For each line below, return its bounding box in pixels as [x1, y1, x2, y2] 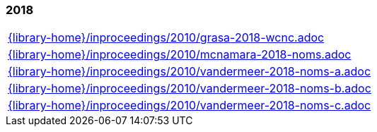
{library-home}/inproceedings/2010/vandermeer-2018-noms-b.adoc [8, 81, 371, 96]
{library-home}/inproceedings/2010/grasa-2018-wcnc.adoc [8, 30, 325, 45]
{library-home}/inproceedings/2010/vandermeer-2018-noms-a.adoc [8, 64, 371, 79]
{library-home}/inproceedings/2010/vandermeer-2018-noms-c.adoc [8, 98, 371, 113]
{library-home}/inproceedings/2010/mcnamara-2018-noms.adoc [8, 47, 352, 62]
